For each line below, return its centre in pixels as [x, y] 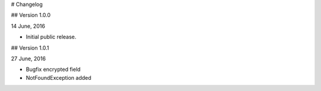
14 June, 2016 [28, 26]
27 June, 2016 [28, 58]
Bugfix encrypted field [53, 69]
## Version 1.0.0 [31, 15]
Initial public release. [51, 37]
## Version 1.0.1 [30, 48]
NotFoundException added [59, 77]
